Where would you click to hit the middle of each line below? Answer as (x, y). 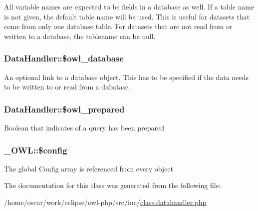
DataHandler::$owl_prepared (64, 109)
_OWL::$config (36, 150)
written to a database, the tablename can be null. (80, 36)
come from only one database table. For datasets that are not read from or (118, 26)
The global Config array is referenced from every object (89, 168)
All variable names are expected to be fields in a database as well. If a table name (129, 6)
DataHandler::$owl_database (64, 58)
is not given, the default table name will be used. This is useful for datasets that (127, 16)
